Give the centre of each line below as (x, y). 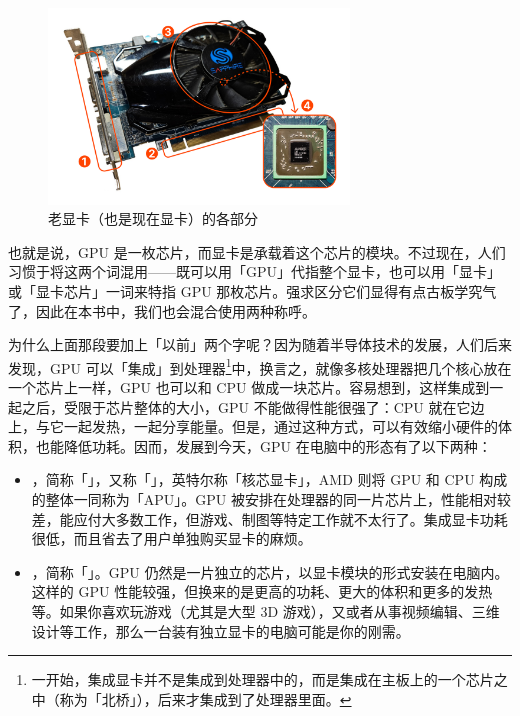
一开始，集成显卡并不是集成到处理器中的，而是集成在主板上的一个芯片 (262, 679)
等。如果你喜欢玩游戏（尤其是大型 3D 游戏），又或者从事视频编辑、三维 (265, 610)
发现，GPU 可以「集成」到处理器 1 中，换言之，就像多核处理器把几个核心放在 (260, 366)
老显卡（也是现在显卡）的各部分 (153, 218)
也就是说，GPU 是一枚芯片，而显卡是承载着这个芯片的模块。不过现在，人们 (257, 251)
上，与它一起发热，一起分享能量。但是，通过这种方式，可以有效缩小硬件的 (253, 426)
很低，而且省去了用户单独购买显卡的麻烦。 (171, 538)
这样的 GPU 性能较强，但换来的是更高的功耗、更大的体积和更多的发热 (262, 591)
